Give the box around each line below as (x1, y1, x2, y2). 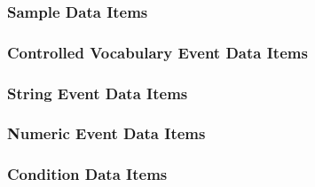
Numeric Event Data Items (7, 122, 206, 144)
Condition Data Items (7, 163, 168, 185)
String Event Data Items (7, 82, 188, 104)
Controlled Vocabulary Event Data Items (7, 41, 308, 63)
